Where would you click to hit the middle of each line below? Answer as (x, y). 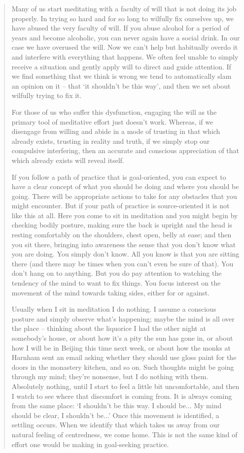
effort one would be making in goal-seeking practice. (90, 444)
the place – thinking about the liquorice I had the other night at (109, 328)
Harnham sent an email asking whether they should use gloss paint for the (124, 357)
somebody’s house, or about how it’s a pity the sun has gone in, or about (122, 338)
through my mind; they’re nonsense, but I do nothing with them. (110, 376)
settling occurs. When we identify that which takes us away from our (116, 425)
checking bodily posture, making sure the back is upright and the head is (122, 225)
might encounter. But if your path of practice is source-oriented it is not (121, 206)
